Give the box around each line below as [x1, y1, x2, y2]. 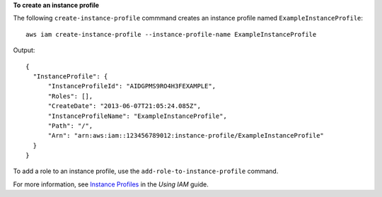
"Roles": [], [47, 92, 93, 100]
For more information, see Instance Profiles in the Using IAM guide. [13, 180, 209, 189]
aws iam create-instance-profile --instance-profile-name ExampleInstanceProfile [25, 30, 317, 38]
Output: [13, 46, 35, 54]
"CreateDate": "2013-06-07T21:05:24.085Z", [47, 102, 202, 110]
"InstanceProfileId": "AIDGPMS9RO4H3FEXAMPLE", [47, 82, 216, 90]
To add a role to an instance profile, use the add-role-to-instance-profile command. [13, 167, 279, 176]
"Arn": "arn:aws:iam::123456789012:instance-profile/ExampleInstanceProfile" [47, 131, 325, 140]
